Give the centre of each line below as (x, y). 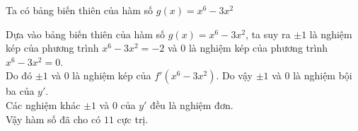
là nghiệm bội (323, 75)
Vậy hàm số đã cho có (53, 119)
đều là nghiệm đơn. (192, 104)
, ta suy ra (268, 34)
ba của (20, 91)
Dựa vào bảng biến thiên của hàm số (86, 34)
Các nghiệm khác (43, 104)
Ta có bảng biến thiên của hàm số (80, 10)
